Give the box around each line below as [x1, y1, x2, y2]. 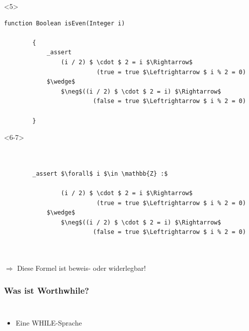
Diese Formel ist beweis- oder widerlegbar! [17, 263, 146, 273]
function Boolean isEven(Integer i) [4, 19, 125, 27]
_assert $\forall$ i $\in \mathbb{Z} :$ [32, 170, 168, 177]
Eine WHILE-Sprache [15, 318, 82, 328]
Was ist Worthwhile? [4, 284, 89, 296]
